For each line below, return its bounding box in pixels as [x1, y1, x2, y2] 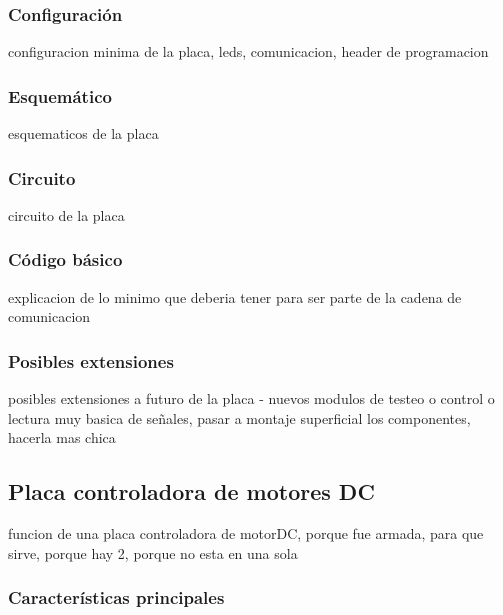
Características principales [8, 585, 225, 610]
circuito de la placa [8, 204, 125, 225]
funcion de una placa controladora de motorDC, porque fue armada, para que [8, 523, 484, 544]
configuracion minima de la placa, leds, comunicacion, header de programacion [8, 41, 489, 62]
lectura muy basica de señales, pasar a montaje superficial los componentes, [8, 407, 471, 428]
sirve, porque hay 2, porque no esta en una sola [8, 542, 298, 563]
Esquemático [8, 83, 112, 108]
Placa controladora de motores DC [8, 476, 375, 507]
